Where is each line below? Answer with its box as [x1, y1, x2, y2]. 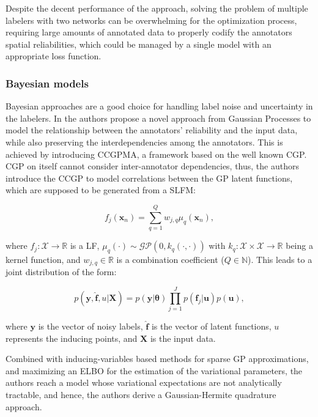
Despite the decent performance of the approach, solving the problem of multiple [6, 2, 308, 14]
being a [286, 239, 313, 252]
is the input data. [150, 331, 216, 344]
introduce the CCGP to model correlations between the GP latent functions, [6, 171, 293, 184]
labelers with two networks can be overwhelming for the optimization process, [6, 13, 297, 26]
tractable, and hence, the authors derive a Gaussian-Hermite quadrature [6, 388, 276, 400]
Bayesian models [6, 75, 89, 90]
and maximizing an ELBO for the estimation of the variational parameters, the [6, 364, 303, 377]
